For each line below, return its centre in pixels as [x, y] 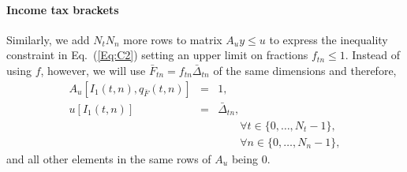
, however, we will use [93, 70]
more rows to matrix [173, 39]
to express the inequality [329, 39]
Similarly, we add [48, 39]
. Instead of [373, 55]
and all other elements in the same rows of [109, 158]
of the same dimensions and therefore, [305, 70]
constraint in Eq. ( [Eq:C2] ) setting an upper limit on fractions [157, 55]
